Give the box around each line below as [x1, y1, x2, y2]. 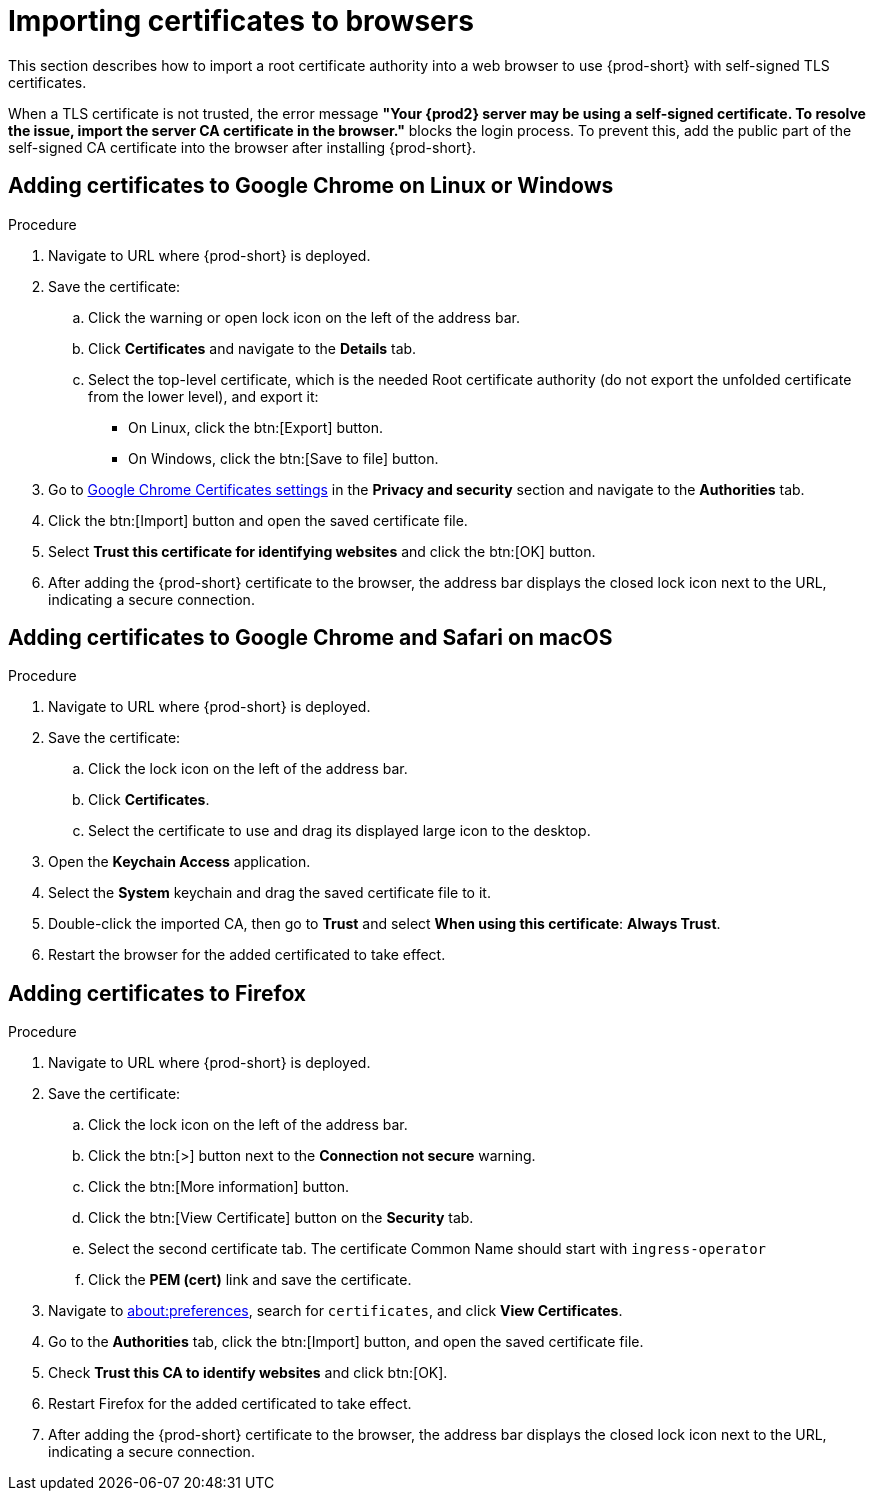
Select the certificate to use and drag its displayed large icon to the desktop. [88, 822, 591, 840]
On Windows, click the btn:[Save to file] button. [128, 449, 439, 467]
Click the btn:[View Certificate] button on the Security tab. [88, 1209, 474, 1227]
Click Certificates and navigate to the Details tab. [88, 339, 417, 357]
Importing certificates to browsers [8, 4, 474, 38]
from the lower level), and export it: [88, 387, 319, 405]
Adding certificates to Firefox [8, 980, 307, 1006]
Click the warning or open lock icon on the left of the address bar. [88, 308, 520, 326]
